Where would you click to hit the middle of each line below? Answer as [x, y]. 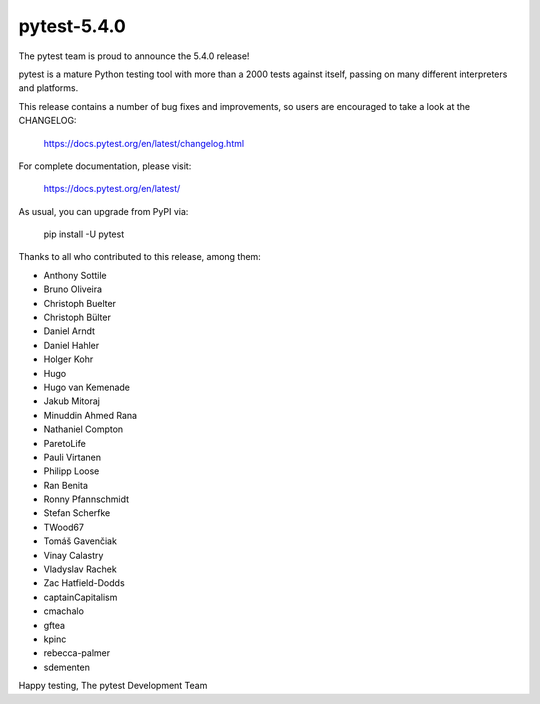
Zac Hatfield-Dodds [84, 583]
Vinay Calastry [73, 555]
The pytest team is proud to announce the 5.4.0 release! [134, 56]
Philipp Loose [71, 471]
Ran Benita [66, 485]
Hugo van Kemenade [86, 387]
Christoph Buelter [80, 303]
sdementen [66, 667]
